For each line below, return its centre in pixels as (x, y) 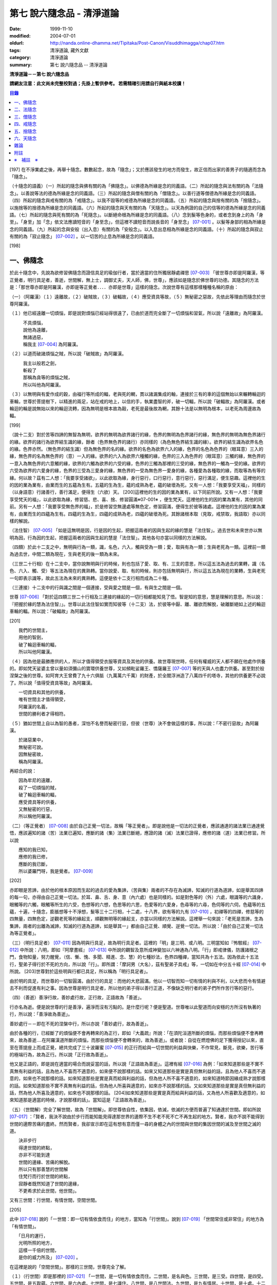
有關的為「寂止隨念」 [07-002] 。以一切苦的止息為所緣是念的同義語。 (83, 236)
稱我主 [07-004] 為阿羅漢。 (52, 344)
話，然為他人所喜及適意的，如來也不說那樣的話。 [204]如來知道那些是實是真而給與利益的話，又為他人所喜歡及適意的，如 (137, 1093)
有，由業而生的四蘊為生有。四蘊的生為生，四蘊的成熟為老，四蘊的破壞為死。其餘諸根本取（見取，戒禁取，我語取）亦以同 (137, 513)
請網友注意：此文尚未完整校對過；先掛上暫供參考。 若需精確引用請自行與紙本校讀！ (98, 84)
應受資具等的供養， (38, 802)
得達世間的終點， (36, 1148)
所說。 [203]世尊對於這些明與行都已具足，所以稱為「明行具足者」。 (80, 971)
